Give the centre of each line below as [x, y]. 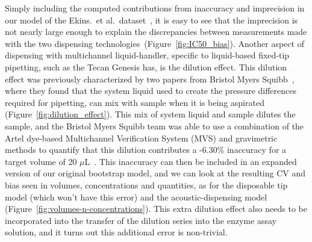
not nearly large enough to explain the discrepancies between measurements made [156, 32]
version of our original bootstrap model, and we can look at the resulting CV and [155, 173]
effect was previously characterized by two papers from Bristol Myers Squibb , [150, 79]
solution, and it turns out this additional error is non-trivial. [116, 232]
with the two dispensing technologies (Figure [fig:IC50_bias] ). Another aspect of [154, 43]
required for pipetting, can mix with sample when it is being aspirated [135, 102]
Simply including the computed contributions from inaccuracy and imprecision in [155, 8]
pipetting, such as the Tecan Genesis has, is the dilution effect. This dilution [146, 67]
